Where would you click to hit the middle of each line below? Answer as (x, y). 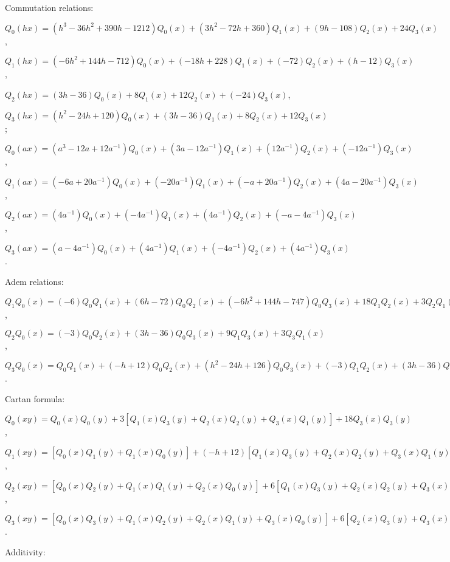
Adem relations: (34, 281)
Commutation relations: (49, 7)
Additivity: (25, 551)
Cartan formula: (35, 398)
